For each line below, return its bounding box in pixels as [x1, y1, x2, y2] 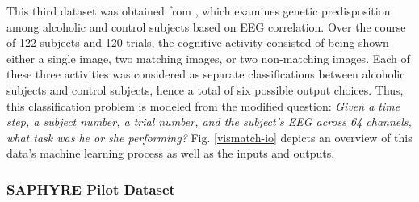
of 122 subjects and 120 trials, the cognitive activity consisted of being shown [6, 34, 389, 51]
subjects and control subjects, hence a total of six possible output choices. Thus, [6, 81, 404, 98]
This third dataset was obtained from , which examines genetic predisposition [6, 2, 391, 19]
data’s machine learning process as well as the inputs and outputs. [6, 145, 335, 162]
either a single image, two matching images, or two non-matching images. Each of [6, 49, 410, 66]
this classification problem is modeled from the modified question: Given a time [6, 97, 400, 114]
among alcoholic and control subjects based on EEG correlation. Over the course [6, 18, 406, 35]
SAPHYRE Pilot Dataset [6, 179, 175, 199]
